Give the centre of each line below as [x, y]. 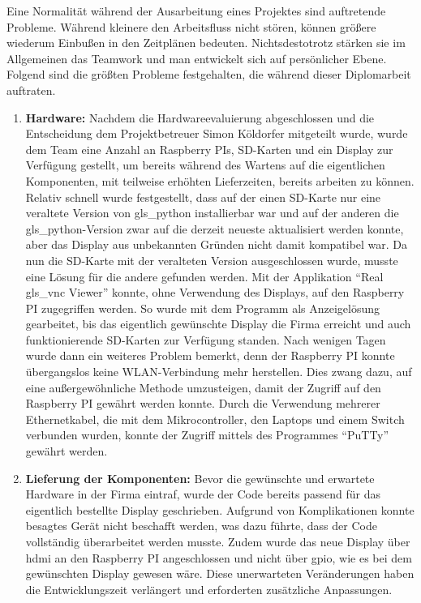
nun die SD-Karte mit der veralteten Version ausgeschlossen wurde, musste [212, 260]
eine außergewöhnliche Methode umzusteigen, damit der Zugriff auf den [203, 387]
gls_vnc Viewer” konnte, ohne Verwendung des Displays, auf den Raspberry [215, 292]
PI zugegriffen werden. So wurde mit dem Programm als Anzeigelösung [203, 308]
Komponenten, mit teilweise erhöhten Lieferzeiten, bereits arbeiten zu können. [220, 180]
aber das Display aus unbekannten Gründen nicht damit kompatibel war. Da [217, 244]
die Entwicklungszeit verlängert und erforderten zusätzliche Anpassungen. [209, 589]
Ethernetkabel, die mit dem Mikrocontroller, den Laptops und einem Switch [215, 419]
